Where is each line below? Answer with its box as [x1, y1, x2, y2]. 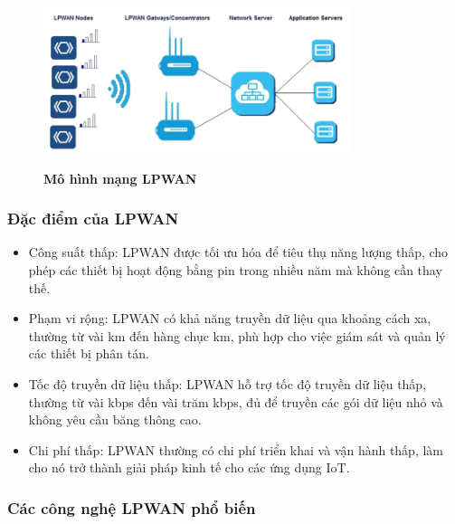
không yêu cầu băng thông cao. [28, 410, 202, 429]
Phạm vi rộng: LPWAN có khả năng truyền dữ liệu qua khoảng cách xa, [28, 309, 431, 328]
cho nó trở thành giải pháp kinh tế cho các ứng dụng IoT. [28, 458, 350, 477]
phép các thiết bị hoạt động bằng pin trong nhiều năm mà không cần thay [28, 260, 442, 279]
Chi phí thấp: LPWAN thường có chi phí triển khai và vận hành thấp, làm [28, 440, 444, 459]
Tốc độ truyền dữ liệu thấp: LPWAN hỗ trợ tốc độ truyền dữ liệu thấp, [28, 374, 427, 393]
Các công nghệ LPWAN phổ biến [7, 496, 256, 519]
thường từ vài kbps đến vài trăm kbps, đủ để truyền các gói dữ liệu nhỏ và [28, 392, 443, 411]
